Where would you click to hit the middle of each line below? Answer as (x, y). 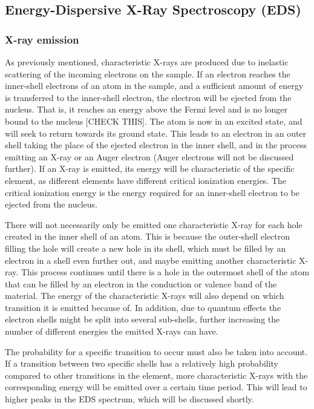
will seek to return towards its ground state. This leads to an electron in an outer (156, 133)
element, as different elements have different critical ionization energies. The (146, 180)
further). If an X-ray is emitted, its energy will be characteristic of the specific (150, 169)
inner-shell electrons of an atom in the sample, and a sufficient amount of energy (154, 86)
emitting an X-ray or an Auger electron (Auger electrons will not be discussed (149, 156)
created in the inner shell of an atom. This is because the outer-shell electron (148, 236)
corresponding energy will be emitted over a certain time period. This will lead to (156, 387)
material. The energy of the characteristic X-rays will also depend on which (145, 296)
